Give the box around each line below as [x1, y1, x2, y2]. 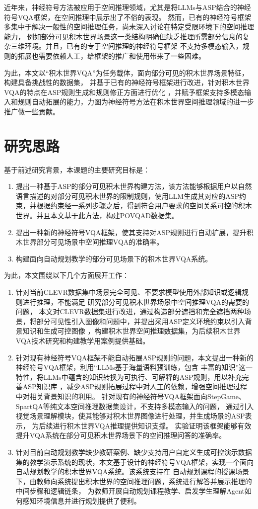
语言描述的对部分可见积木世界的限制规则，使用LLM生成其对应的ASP [15, 190, 239, 201]
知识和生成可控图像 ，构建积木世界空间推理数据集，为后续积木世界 [22, 326, 241, 336]
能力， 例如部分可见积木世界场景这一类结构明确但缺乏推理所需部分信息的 [4, 31, 243, 41]
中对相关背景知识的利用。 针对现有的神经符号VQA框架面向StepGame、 [15, 391, 246, 401]
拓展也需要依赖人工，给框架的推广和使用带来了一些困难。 [17, 50, 205, 61]
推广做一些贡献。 [4, 106, 60, 116]
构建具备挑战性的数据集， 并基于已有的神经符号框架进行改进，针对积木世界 [4, 77, 250, 87]
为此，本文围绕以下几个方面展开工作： [4, 270, 129, 280]
